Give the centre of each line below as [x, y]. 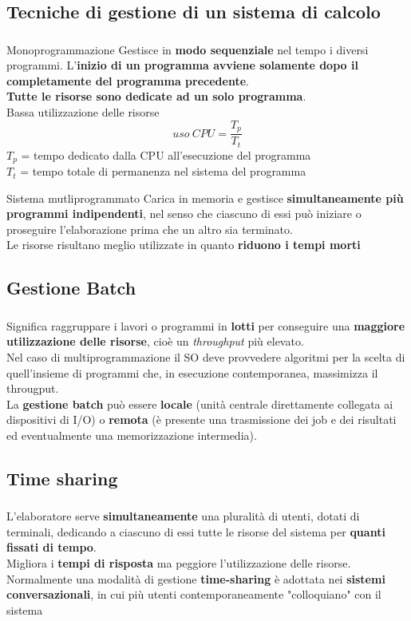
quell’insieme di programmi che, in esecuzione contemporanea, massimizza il [192, 372]
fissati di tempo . [51, 547]
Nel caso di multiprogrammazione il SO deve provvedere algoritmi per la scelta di [206, 356]
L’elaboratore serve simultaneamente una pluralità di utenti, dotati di [183, 516]
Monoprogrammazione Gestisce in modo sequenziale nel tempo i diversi [188, 49]
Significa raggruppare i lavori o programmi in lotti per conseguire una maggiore [206, 325]
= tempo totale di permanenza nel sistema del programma [163, 171]
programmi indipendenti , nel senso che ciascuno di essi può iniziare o [184, 214]
